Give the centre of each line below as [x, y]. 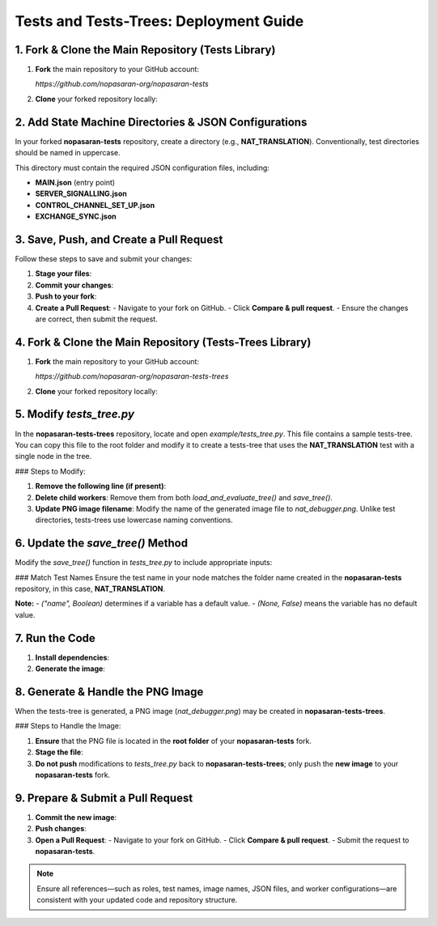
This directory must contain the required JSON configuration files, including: [142, 168]
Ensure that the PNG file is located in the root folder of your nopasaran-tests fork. [173, 741]
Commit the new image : [76, 817]
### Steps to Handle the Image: [68, 726]
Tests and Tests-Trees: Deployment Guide [159, 21]
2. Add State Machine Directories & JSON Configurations [161, 122]
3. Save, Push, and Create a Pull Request [119, 239]
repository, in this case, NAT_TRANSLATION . [90, 588]
